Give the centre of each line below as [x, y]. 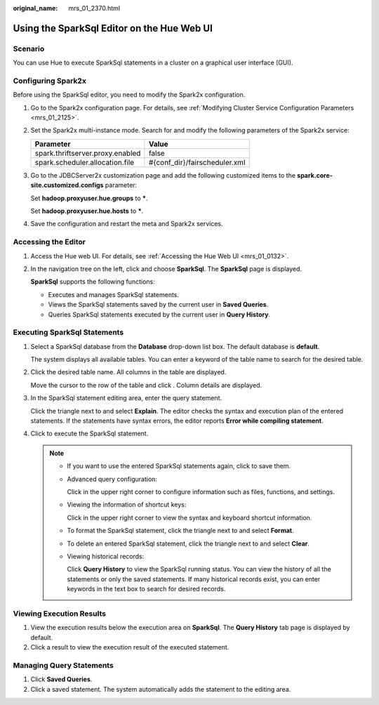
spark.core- [315, 175]
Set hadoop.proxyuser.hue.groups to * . [89, 198]
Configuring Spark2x [50, 81]
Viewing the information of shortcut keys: [127, 505]
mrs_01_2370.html [94, 8]
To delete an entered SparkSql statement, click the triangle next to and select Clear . [188, 543]
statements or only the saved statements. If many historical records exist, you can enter [194, 579]
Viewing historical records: [106, 556]
